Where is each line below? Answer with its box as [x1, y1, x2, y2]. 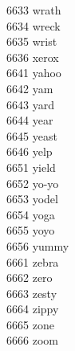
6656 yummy [6, 237, 69, 254]
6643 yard [6, 96, 54, 112]
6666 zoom [6, 332, 58, 349]
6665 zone [6, 316, 54, 333]
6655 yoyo [6, 222, 55, 239]
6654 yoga [6, 206, 55, 222]
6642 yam [6, 80, 53, 96]
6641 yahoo [6, 64, 61, 81]
